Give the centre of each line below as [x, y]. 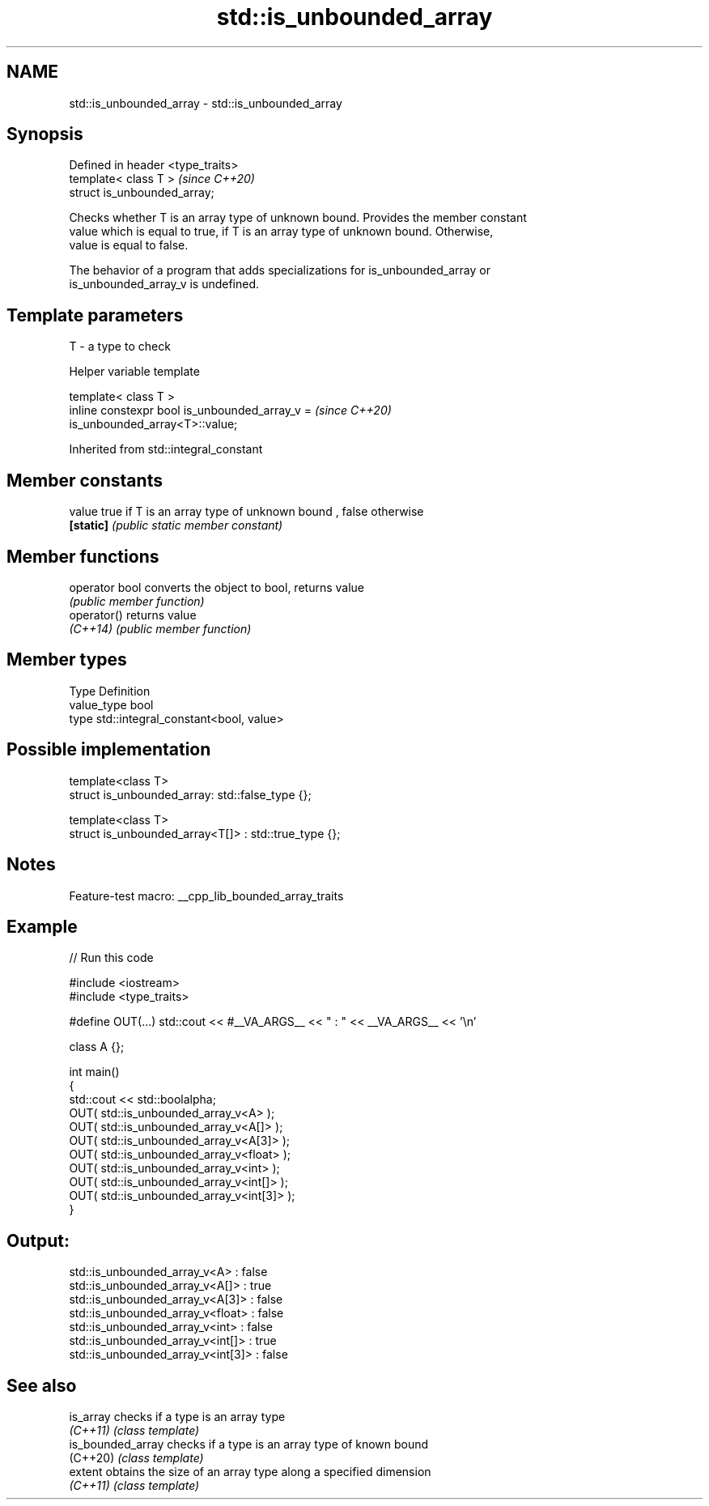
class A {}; [97, 1047]
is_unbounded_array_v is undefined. [164, 284]
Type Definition [110, 691]
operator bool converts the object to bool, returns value [217, 587]
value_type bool [111, 704]
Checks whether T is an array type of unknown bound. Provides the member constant [298, 218]
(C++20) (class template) [136, 1458]
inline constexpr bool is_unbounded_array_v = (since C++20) [230, 411]
